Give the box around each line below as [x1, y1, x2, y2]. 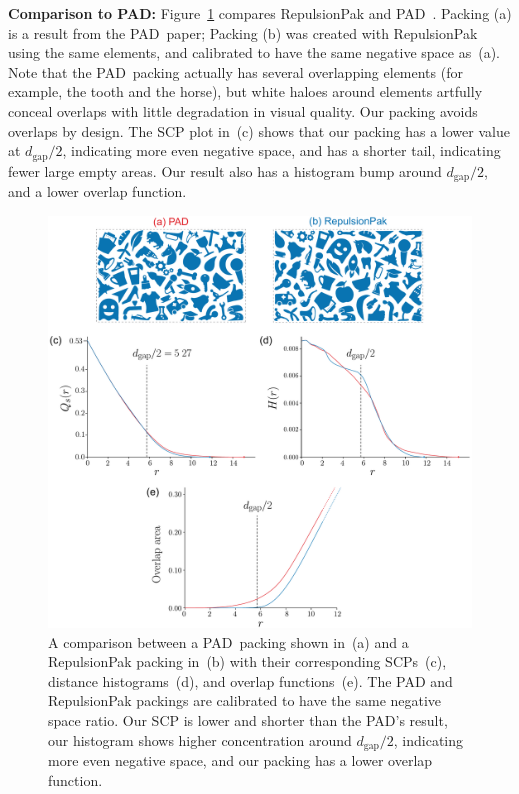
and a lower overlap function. [8, 181, 187, 202]
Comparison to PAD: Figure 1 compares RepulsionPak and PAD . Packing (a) [8, 3, 512, 23]
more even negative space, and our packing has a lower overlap [48, 750, 433, 771]
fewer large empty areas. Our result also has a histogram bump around [8, 160, 442, 181]
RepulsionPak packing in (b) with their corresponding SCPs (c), [48, 651, 447, 672]
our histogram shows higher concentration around [48, 729, 352, 750]
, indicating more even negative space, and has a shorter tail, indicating [62, 140, 501, 161]
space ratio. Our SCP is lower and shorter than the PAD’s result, [48, 710, 448, 731]
